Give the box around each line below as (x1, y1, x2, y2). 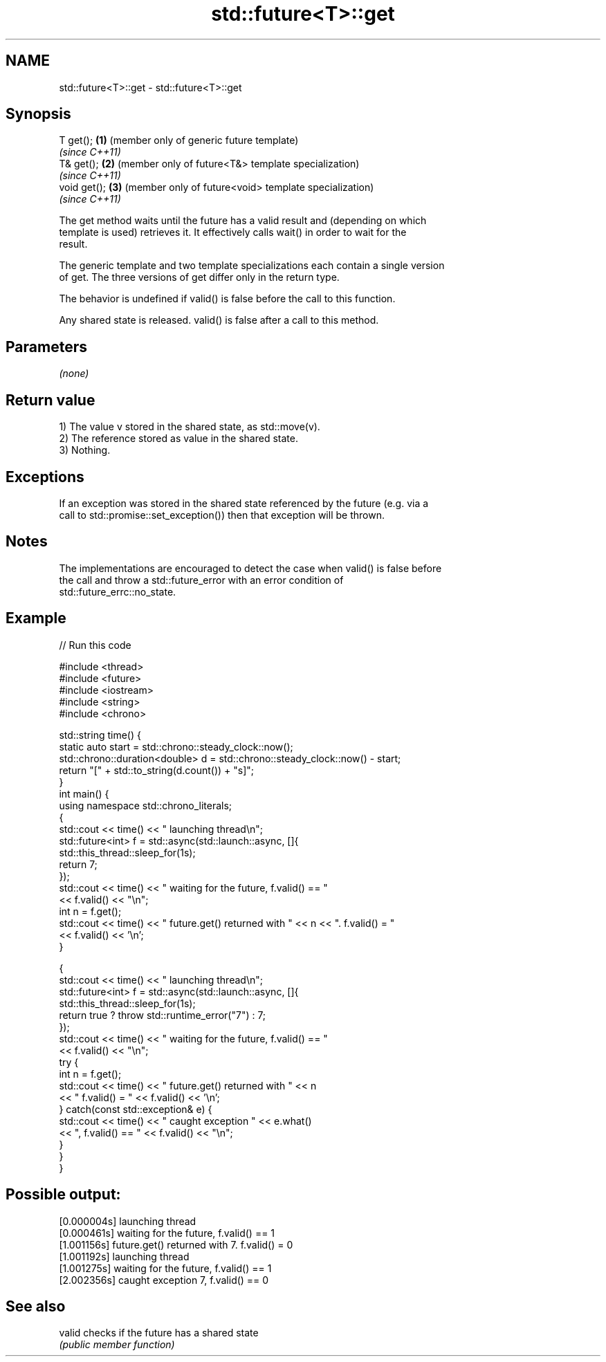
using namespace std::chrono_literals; (59, 799, 232, 811)
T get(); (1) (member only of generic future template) (59, 134, 299, 147)
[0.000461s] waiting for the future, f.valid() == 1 (59, 1226, 275, 1239)
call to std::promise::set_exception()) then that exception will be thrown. (59, 508, 385, 521)
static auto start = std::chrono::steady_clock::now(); (59, 740, 293, 753)
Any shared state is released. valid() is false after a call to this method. (59, 314, 379, 326)
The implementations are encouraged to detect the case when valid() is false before (59, 562, 442, 574)
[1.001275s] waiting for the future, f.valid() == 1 (59, 1262, 272, 1274)
